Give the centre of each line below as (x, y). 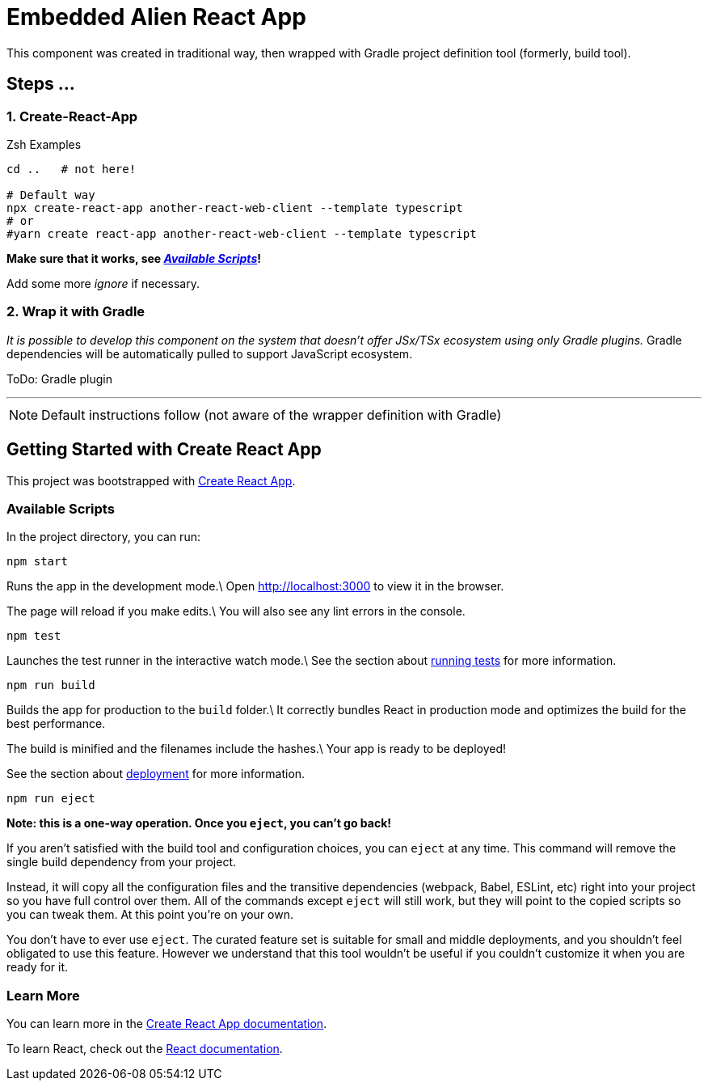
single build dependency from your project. (122, 862)
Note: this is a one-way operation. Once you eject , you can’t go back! (199, 823)
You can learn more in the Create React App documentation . (167, 1024)
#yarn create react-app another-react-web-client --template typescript (242, 233)
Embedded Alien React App (156, 17)
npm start (37, 562)
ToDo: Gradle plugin (59, 379)
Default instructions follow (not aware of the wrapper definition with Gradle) (272, 414)
